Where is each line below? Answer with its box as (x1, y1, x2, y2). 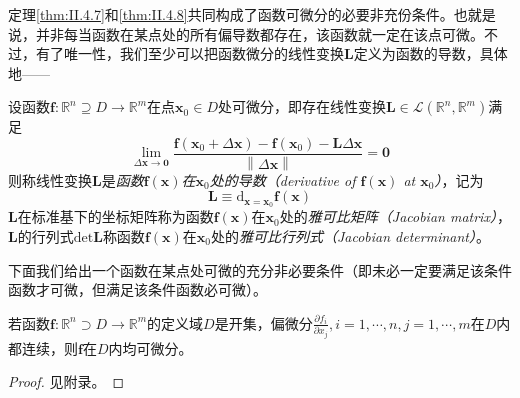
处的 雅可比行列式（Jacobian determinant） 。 (210, 225, 490, 246)
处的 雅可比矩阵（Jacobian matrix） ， (279, 206, 511, 227)
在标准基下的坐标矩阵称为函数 (17, 206, 214, 227)
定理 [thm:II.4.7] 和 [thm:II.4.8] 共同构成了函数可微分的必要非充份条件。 (8, 4, 454, 24)
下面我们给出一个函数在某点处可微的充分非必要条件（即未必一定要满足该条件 (8, 259, 512, 280)
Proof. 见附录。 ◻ (8, 371, 125, 392)
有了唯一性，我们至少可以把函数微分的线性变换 (35, 43, 344, 64)
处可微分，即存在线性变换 (217, 96, 386, 117)
